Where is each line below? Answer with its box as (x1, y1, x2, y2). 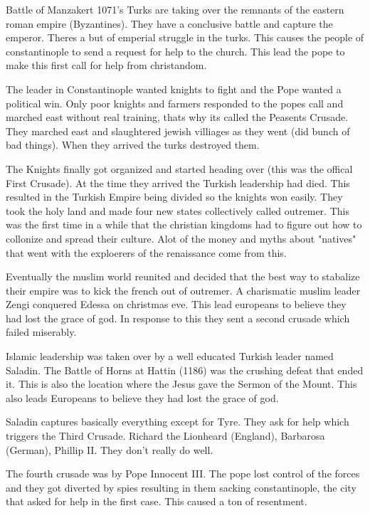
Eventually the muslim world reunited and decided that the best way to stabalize (6, 269, 360, 284)
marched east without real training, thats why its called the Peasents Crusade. (6, 110, 349, 125)
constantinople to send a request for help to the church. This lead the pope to (6, 43, 345, 58)
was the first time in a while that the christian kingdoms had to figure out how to (6, 217, 362, 232)
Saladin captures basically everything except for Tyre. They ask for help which (6, 414, 349, 429)
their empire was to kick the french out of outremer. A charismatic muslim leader (6, 282, 361, 297)
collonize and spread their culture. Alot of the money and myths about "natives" (6, 231, 356, 245)
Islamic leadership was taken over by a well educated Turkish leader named (6, 349, 334, 364)
